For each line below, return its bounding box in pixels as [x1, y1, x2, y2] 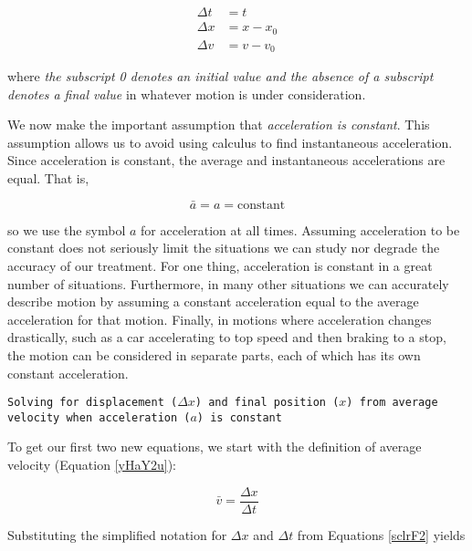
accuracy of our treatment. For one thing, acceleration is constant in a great [7, 255, 433, 275]
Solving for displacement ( [7, 396, 178, 410]
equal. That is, [7, 168, 89, 187]
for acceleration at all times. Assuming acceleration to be [141, 220, 460, 239]
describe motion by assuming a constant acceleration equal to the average [7, 292, 419, 311]
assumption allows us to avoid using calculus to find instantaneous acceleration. [7, 132, 453, 151]
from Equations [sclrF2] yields [297, 525, 466, 544]
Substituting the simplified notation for [7, 525, 227, 544]
